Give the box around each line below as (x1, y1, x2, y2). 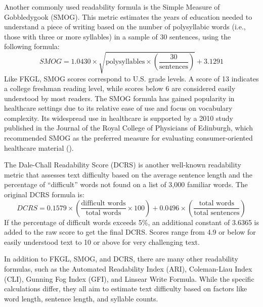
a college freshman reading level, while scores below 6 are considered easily (4, 83, 236, 94)
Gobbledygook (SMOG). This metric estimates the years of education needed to (4, 11, 252, 22)
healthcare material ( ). (4, 142, 74, 153)
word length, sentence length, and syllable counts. (4, 293, 158, 303)
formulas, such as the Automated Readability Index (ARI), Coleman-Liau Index (4, 264, 252, 274)
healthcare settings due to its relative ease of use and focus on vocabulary (4, 103, 233, 113)
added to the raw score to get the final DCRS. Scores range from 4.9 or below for (4, 227, 256, 237)
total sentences (194, 209, 240, 217)
